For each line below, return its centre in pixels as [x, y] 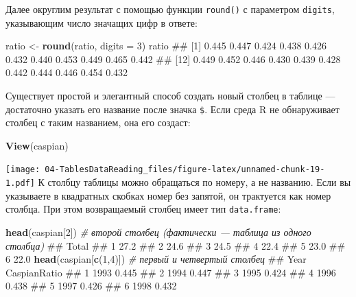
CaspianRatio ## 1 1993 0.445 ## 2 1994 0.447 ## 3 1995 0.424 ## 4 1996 [171, 272]
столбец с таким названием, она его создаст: [98, 122]
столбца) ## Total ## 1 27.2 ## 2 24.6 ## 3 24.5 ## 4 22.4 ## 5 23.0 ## [176, 245]
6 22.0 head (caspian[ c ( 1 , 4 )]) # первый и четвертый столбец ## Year [156, 259]
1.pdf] [20, 183]
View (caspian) [37, 145]
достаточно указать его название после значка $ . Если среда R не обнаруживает [173, 109]
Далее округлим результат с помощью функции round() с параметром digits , [170, 9]
